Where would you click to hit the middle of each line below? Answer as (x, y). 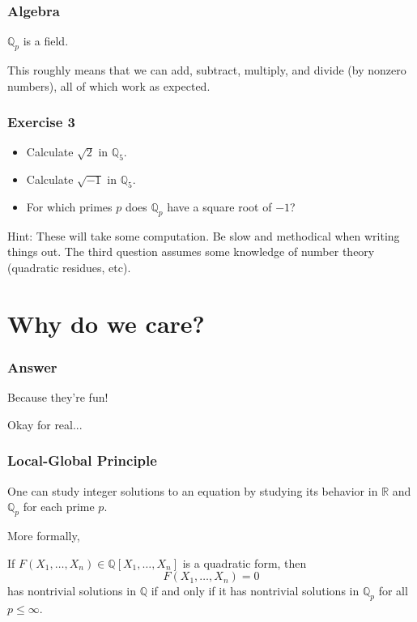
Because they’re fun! (58, 397)
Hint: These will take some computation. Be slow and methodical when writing (204, 235)
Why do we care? (106, 323)
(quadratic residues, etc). (69, 267)
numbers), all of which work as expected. (109, 85)
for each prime (59, 507)
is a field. (46, 41)
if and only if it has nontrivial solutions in (255, 591)
